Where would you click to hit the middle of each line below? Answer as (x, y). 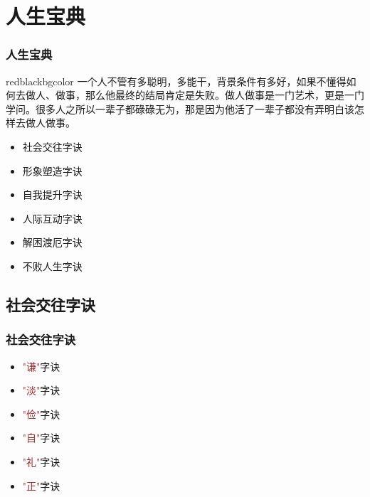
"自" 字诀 (41, 438)
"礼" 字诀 (41, 461)
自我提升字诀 (52, 194)
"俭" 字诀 (41, 413)
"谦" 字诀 (41, 366)
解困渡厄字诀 (52, 242)
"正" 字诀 (41, 485)
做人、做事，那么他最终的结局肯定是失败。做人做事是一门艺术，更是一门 (195, 95)
